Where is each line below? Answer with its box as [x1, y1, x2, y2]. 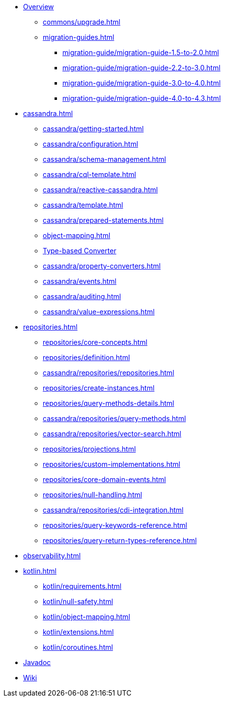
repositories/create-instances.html [43, 384, 155, 392]
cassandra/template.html [43, 201, 123, 209]
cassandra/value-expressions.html [43, 307, 155, 316]
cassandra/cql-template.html [43, 170, 136, 179]
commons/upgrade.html [43, 18, 120, 26]
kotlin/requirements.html [43, 582, 122, 590]
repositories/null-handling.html [43, 490, 142, 499]
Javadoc [23, 658, 51, 667]
